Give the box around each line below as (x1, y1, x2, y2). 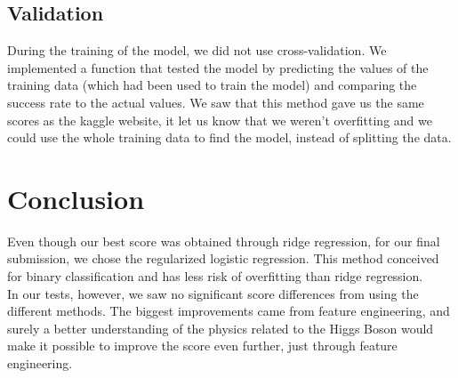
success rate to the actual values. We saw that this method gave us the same (7, 92, 424, 111)
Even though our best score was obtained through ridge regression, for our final (7, 231, 440, 250)
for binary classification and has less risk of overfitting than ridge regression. (7, 267, 423, 286)
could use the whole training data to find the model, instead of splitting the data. (7, 128, 452, 147)
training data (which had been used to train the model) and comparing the (7, 76, 417, 94)
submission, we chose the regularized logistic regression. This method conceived (7, 249, 439, 268)
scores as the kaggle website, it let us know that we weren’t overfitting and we (7, 110, 432, 129)
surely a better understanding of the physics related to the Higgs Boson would (7, 318, 434, 337)
